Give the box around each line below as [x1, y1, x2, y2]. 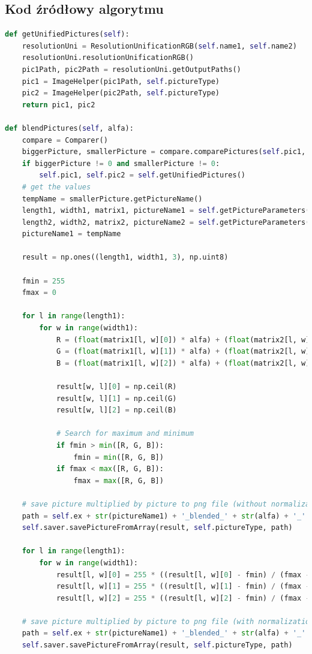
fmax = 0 [22, 288, 56, 297]
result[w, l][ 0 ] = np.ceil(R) [56, 382, 177, 391]
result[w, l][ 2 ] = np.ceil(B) [56, 406, 177, 415]
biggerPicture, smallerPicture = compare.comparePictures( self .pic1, [22, 147, 306, 156]
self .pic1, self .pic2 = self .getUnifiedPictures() [39, 171, 245, 180]
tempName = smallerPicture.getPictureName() [22, 194, 203, 203]
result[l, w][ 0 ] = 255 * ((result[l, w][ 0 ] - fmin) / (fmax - [56, 570, 310, 579]
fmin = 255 [22, 276, 65, 285]
